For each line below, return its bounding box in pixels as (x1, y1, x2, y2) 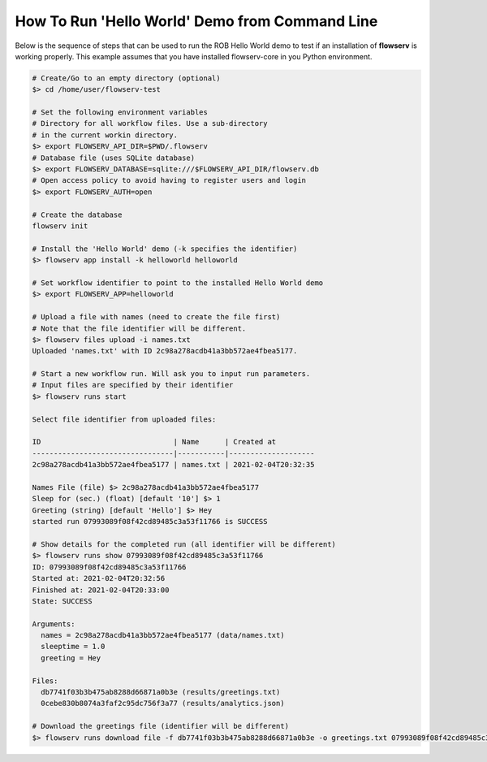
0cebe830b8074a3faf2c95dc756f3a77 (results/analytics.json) (41, 699, 285, 708)
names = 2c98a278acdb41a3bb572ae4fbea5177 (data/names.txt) (41, 630, 285, 640)
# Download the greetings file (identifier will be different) (32, 721, 290, 731)
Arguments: (32, 619, 75, 629)
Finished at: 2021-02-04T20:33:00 (32, 585, 170, 595)
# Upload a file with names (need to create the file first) (32, 313, 281, 322)
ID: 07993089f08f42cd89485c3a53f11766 (32, 562, 187, 572)
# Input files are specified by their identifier (32, 380, 234, 390)
